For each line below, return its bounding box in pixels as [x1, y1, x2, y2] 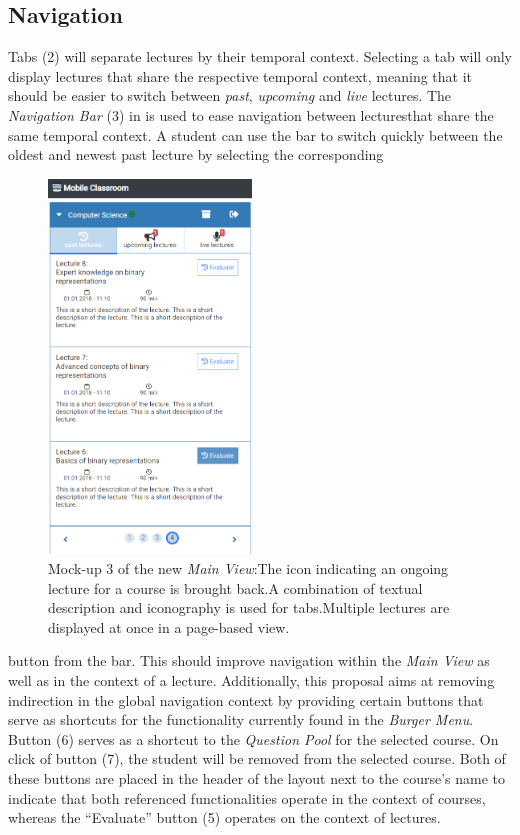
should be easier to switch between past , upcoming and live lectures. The [8, 85, 452, 106]
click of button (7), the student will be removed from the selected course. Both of [8, 748, 506, 769]
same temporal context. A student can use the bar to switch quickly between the [8, 124, 503, 145]
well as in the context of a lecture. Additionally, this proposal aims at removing [8, 670, 495, 691]
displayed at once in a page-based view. [48, 616, 290, 637]
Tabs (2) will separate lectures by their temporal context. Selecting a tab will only [8, 46, 512, 67]
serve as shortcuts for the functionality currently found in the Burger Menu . [8, 709, 474, 730]
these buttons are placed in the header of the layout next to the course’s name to [8, 768, 505, 789]
